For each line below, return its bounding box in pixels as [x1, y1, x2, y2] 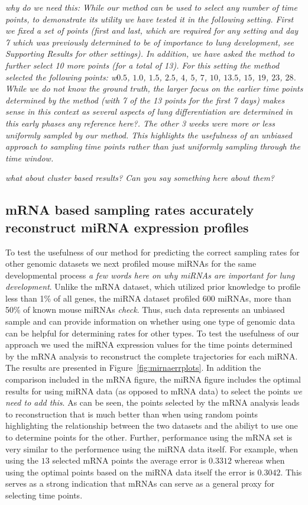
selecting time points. [5, 488, 83, 501]
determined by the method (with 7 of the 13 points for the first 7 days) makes [5, 93, 285, 106]
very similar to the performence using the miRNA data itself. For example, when [5, 442, 299, 455]
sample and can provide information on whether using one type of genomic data [5, 315, 295, 328]
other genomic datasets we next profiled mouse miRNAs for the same [5, 257, 257, 270]
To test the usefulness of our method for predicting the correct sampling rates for [5, 245, 300, 258]
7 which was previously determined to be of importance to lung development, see [5, 35, 294, 48]
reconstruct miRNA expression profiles [5, 218, 249, 236]
